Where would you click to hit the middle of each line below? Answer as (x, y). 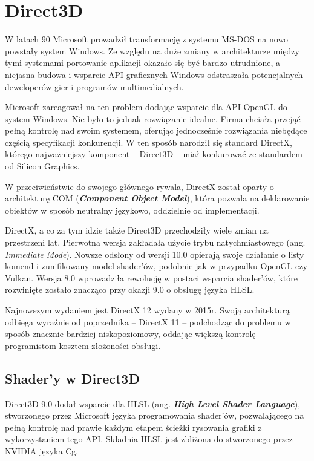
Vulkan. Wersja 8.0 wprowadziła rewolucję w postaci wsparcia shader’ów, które (151, 277)
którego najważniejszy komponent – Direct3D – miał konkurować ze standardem (154, 154)
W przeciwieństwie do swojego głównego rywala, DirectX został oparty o (139, 186)
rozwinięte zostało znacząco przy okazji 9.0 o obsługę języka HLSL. (130, 289)
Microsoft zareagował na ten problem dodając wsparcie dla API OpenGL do (146, 107)
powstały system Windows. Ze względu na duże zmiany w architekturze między (152, 51)
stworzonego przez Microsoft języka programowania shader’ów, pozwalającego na (155, 415)
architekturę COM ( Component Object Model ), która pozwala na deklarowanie (157, 198)
